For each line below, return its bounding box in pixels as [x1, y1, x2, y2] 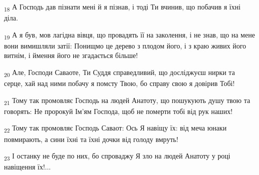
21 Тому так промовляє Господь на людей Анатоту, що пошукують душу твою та [4, 94, 251, 106]
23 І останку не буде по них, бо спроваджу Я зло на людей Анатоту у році [4, 150, 231, 162]
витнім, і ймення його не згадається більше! [4, 50, 138, 60]
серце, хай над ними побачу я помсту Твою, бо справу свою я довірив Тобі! [4, 78, 235, 88]
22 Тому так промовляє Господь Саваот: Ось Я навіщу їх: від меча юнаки [4, 122, 227, 134]
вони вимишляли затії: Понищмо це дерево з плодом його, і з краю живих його [4, 40, 247, 50]
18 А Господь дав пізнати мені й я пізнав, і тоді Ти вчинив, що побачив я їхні [4, 1, 241, 13]
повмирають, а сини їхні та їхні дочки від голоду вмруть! [4, 133, 179, 144]
